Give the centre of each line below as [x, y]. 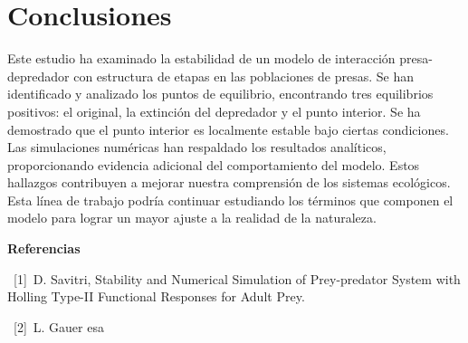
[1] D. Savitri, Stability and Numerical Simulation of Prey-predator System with [237, 278]
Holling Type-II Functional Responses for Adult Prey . [156, 296]
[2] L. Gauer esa [58, 326]
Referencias [44, 248]
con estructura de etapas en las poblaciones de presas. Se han [244, 76]
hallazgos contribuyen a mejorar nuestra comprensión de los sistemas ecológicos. [229, 182]
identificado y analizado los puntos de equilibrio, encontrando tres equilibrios [220, 94]
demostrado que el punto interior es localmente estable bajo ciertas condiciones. [228, 129]
